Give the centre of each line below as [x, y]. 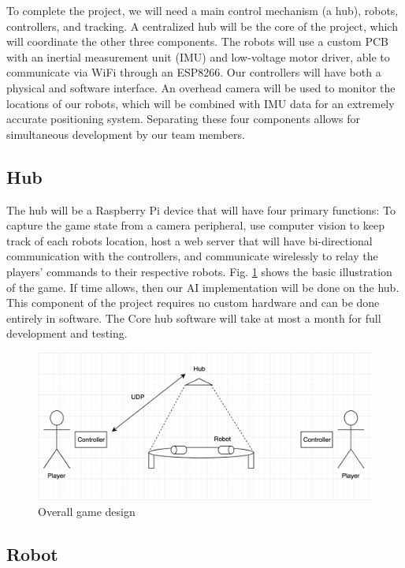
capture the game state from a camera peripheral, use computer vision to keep [195, 225]
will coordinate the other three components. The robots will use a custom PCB [197, 41]
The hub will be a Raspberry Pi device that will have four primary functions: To [201, 209]
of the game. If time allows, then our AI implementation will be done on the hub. [203, 287]
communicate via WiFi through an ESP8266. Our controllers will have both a [194, 72]
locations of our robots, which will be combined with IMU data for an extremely [201, 103]
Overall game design [87, 511]
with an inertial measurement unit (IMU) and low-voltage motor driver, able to [198, 56]
